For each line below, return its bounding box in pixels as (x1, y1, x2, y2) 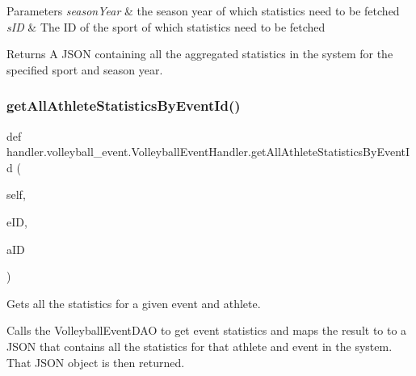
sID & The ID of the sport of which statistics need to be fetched (6, 18, 326, 35)
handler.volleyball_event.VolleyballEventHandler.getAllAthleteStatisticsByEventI (6, 143, 410, 160)
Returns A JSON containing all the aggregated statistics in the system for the (6, 45, 393, 62)
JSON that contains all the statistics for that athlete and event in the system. (6, 337, 393, 354)
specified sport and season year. (6, 61, 163, 78)
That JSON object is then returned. (6, 353, 185, 370)
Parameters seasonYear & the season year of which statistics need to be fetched (6, 2, 400, 19)
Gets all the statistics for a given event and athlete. (6, 294, 261, 311)
